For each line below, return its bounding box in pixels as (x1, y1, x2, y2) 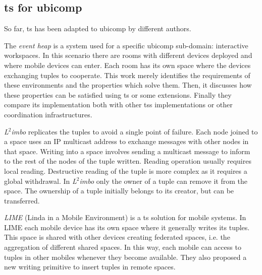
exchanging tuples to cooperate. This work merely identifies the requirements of (4, 70, 250, 80)
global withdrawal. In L (4, 175, 77, 186)
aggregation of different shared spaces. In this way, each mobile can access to (4, 242, 241, 252)
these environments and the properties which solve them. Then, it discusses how (4, 80, 252, 90)
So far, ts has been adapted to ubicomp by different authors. (4, 23, 191, 34)
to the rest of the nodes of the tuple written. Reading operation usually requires (4, 156, 251, 166)
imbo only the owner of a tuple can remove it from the (79, 175, 247, 186)
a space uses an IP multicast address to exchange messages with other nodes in (4, 136, 249, 147)
